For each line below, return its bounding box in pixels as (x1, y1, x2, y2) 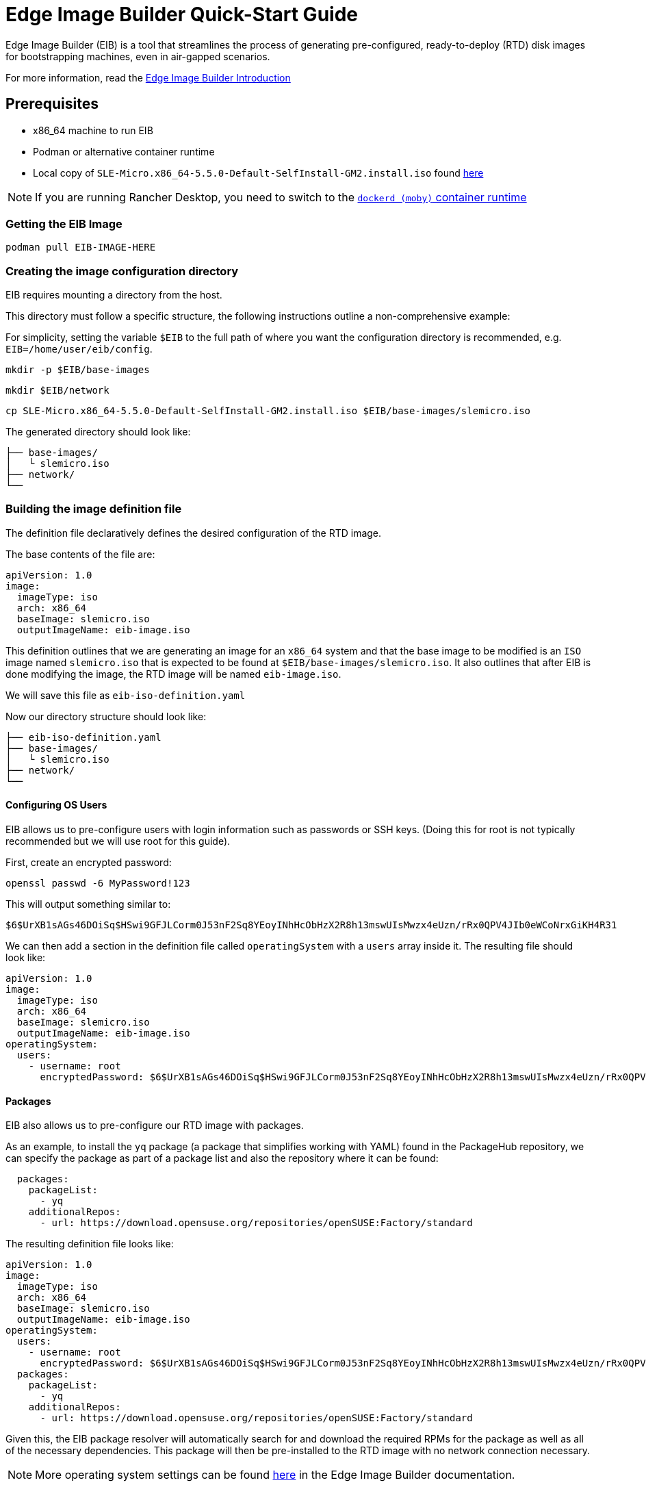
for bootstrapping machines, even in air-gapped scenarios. (5, 50, 270, 62)
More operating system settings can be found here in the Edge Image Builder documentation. (35, 1468, 515, 1482)
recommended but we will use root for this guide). (5, 835, 231, 848)
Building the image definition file (5, 502, 182, 516)
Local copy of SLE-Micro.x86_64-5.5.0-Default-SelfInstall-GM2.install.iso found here (33, 166, 484, 179)
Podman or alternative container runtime (33, 145, 215, 157)
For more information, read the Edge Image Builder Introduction (5, 71, 291, 84)
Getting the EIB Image (5, 216, 122, 231)
